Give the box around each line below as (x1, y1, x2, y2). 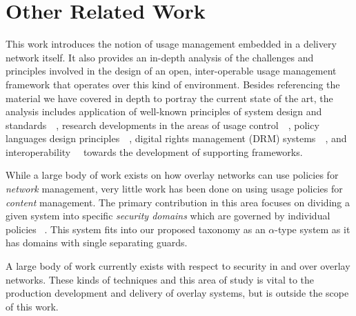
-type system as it (275, 221, 350, 236)
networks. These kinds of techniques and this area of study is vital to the (6, 272, 315, 286)
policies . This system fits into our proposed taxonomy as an (6, 221, 266, 236)
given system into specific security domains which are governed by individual (6, 208, 330, 223)
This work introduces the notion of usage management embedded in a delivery (6, 37, 337, 51)
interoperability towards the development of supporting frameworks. (6, 144, 303, 159)
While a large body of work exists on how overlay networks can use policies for (6, 168, 339, 182)
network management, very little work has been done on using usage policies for (6, 181, 343, 196)
